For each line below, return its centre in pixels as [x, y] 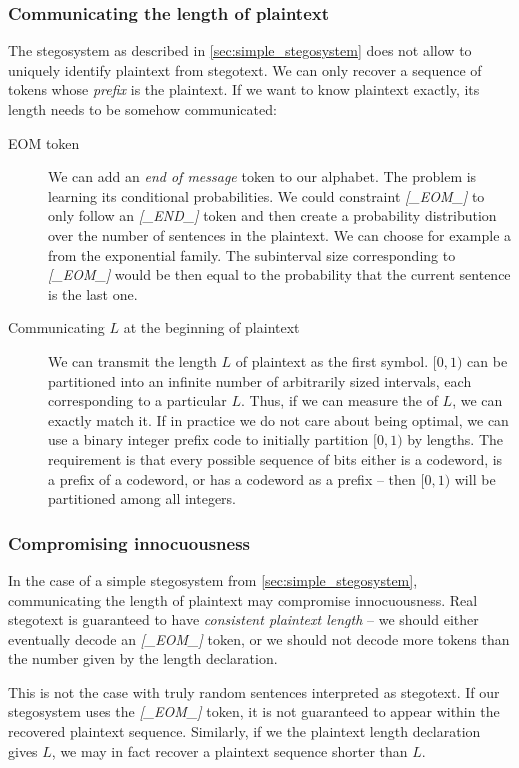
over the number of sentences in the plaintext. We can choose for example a [280, 234]
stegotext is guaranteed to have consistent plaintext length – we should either [243, 619]
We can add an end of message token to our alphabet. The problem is [262, 176]
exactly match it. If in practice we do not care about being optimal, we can [278, 419]
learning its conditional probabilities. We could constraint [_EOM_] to [266, 195]
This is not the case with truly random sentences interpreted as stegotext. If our [254, 691]
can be [487, 360]
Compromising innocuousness [129, 542]
